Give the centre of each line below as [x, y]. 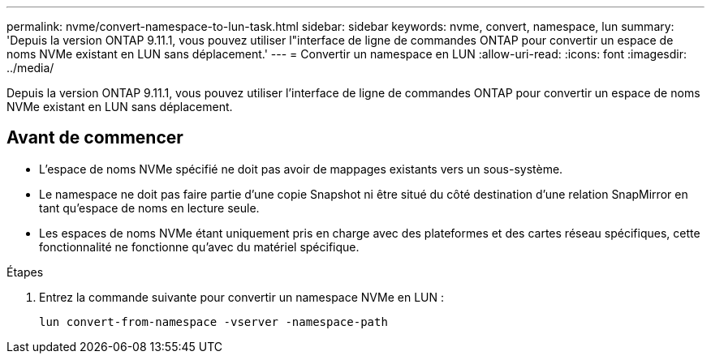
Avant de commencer [95, 138]
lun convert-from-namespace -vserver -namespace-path [213, 321]
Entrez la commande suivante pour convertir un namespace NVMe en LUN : [241, 297]
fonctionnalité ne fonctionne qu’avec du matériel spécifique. [199, 246]
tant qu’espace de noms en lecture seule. [149, 208]
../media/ [30, 68]
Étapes [25, 272]
